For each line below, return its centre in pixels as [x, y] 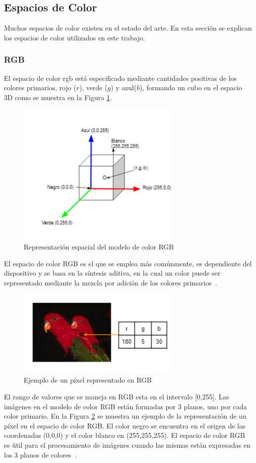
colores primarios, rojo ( [40, 88]
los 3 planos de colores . [40, 454]
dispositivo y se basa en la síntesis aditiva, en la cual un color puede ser [112, 273]
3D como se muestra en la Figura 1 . [58, 97]
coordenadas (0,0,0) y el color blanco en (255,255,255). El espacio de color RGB [125, 435]
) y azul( [124, 88]
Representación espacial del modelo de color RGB [99, 247]
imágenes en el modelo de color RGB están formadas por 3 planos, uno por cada [126, 406]
